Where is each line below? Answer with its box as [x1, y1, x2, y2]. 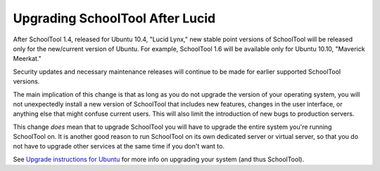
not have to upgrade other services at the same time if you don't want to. [13, 142, 225, 151]
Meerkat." [13, 55, 42, 63]
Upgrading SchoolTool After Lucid [13, 11, 216, 26]
